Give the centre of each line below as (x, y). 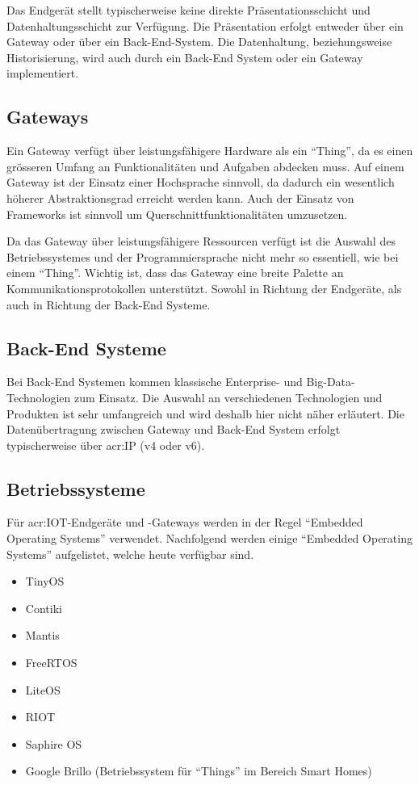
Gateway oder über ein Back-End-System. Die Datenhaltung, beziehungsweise (199, 42)
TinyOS (45, 581)
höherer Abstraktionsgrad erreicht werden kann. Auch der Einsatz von (180, 197)
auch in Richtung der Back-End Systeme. (109, 304)
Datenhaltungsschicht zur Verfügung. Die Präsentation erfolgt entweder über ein (205, 25)
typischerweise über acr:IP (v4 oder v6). (106, 445)
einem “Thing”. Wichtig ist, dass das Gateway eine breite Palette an (175, 273)
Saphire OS (54, 743)
